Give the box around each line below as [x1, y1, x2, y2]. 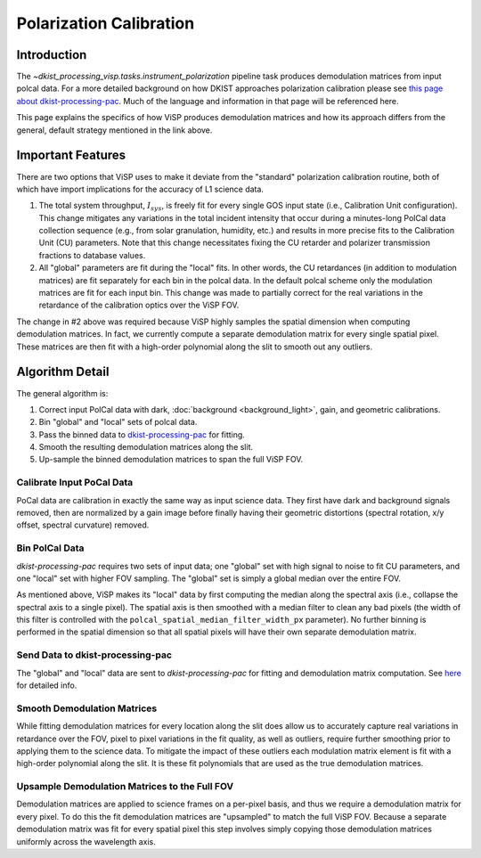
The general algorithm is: [16, 388, 109, 398]
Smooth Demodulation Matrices [16, 702, 158, 715]
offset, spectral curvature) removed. [16, 519, 150, 530]
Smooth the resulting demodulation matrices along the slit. [38, 442, 254, 453]
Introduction [16, 47, 87, 62]
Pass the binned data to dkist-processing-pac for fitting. [38, 429, 245, 440]
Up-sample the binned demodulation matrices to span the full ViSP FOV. [38, 454, 304, 465]
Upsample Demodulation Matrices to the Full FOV [16, 780, 234, 793]
